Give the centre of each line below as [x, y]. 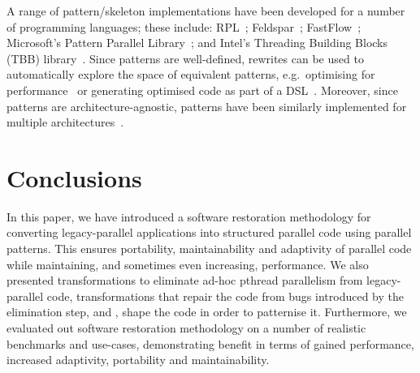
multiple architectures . [65, 122]
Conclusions [74, 177]
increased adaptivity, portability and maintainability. [138, 360]
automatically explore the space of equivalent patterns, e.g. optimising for [191, 74]
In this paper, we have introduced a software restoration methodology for [189, 216]
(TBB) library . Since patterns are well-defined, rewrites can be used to [185, 58]
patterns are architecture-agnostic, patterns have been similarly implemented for [207, 106]
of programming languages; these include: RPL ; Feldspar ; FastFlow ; [184, 26]
